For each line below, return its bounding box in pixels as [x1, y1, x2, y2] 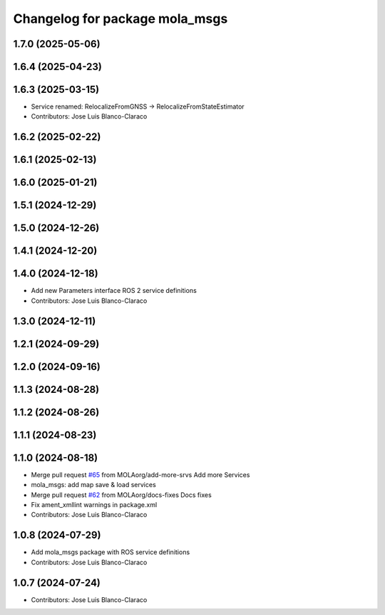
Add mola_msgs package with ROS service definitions [31, 548, 190, 556]
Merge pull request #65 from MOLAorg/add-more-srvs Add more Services [31, 470, 250, 479]
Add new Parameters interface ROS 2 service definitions [31, 286, 197, 295]
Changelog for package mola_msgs [13, 11, 228, 26]
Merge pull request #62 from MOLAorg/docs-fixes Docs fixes [31, 490, 212, 499]
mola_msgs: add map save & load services [31, 481, 156, 489]
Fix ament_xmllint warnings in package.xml [31, 501, 158, 509]
